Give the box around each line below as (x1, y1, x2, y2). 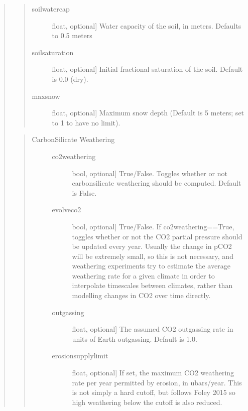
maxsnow (32, 90, 60, 101)
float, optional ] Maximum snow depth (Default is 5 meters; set (52, 107, 244, 118)
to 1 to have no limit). (52, 117, 120, 127)
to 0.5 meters (52, 30, 92, 41)
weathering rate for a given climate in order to (72, 270, 215, 281)
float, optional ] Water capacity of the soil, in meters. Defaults (52, 20, 241, 31)
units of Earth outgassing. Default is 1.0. (72, 333, 197, 344)
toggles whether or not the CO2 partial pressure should (72, 231, 242, 241)
